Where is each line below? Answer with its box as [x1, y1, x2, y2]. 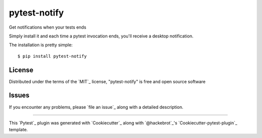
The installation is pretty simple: [9, 42, 73, 48]
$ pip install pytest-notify [17, 53, 87, 59]
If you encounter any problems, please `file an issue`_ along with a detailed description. [9, 104, 184, 110]
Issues [9, 91, 30, 100]
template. [9, 127, 28, 133]
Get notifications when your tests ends [9, 24, 87, 30]
